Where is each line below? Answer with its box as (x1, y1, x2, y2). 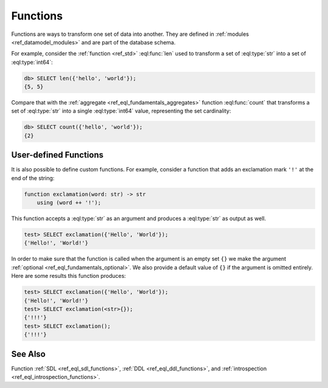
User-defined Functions (11, 150, 104, 161)
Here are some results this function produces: (11, 272, 126, 280)
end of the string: (11, 174, 55, 182)
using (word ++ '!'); (36, 199, 101, 206)
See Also (11, 348, 46, 359)
